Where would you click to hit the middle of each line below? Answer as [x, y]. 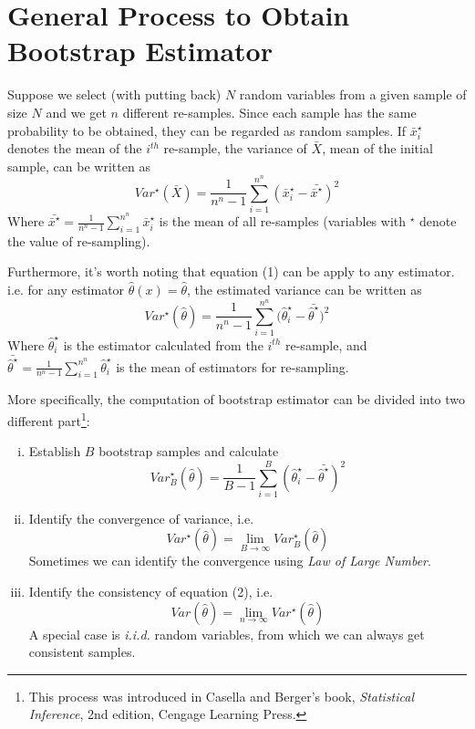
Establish [55, 451]
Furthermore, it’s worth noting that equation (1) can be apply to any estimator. [231, 271]
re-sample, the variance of [235, 148]
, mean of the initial [377, 148]
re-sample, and [326, 344]
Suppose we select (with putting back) [114, 94]
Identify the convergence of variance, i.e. [141, 518]
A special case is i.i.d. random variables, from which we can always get [227, 634]
